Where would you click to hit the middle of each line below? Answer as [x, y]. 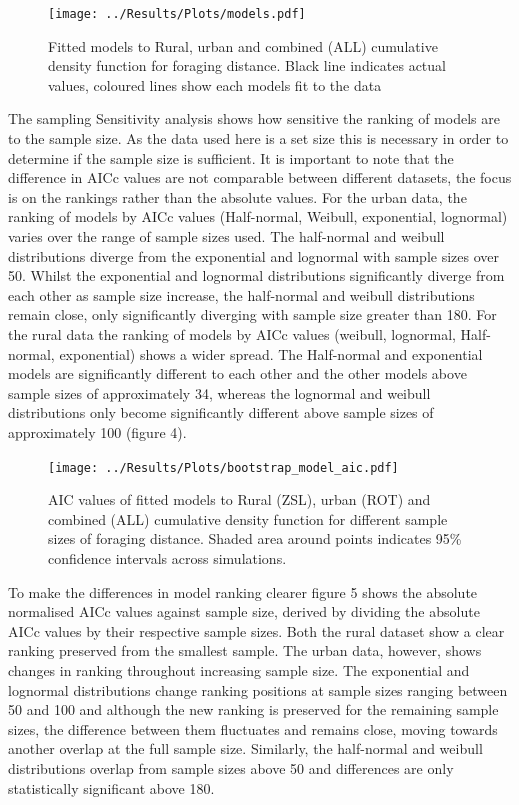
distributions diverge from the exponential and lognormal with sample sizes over [253, 255]
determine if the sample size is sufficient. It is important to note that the [231, 157]
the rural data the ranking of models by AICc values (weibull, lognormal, [232, 333]
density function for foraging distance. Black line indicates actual [247, 65]
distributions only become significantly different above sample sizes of [221, 412]
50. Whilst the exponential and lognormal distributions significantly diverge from [256, 275]
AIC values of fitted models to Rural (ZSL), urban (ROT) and [239, 499]
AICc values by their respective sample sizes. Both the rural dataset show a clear [256, 630]
